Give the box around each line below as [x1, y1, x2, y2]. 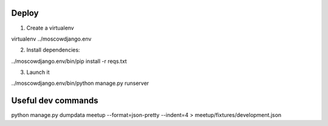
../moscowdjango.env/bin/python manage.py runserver [11, 79, 149, 87]
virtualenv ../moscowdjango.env [11, 35, 92, 42]
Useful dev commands [11, 96, 98, 106]
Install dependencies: [26, 46, 80, 54]
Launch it [26, 68, 50, 76]
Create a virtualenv [26, 24, 74, 31]
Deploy [11, 8, 39, 18]
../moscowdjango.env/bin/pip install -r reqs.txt [11, 58, 127, 65]
